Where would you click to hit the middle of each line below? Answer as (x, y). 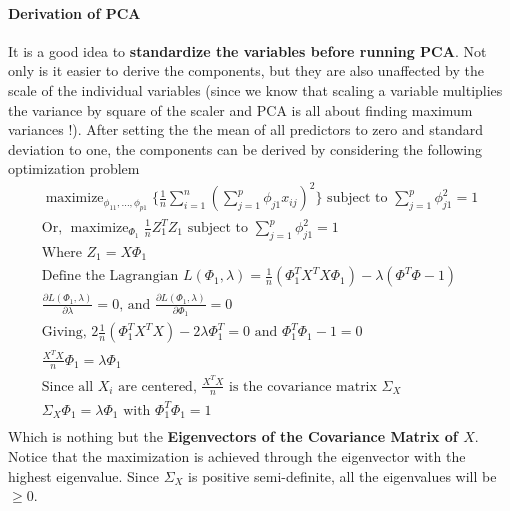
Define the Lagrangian (110, 276)
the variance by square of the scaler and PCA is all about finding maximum (240, 109)
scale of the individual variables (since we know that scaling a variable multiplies (255, 89)
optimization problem (74, 168)
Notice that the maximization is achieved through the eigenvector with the (237, 455)
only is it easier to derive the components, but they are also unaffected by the (246, 70)
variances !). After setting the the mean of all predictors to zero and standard (245, 129)
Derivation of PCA (74, 12)
